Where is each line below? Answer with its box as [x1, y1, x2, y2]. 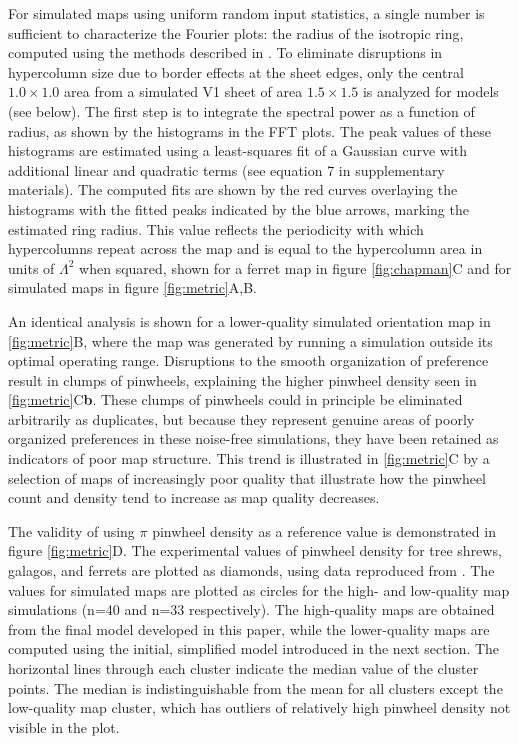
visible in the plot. [8, 716, 120, 737]
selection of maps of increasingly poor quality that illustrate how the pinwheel [8, 467, 487, 488]
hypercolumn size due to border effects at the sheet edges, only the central [8, 61, 464, 82]
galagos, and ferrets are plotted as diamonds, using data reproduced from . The [8, 560, 495, 581]
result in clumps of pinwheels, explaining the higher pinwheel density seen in [8, 369, 477, 390]
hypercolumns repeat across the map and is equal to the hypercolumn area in [8, 238, 483, 259]
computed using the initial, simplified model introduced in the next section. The [8, 638, 500, 659]
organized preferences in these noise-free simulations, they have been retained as [8, 428, 499, 449]
